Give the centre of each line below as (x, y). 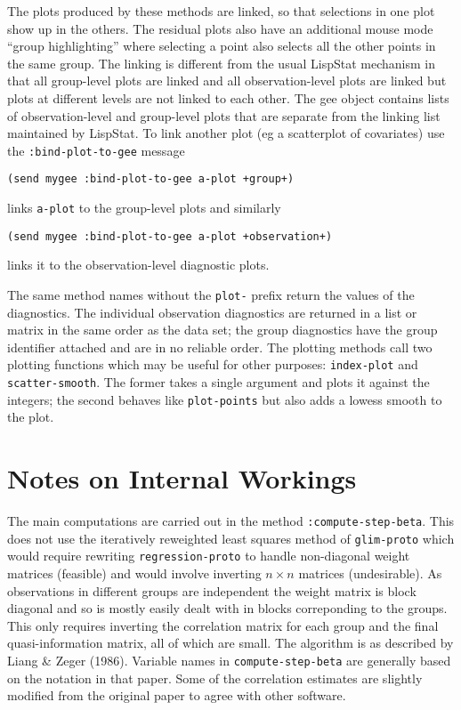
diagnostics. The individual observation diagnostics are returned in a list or (212, 312)
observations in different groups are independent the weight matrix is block (212, 590)
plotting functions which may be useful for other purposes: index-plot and (213, 364)
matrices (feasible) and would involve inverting (134, 573)
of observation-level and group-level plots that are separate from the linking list (224, 115)
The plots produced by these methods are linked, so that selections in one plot (221, 11)
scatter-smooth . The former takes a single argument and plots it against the (218, 382)
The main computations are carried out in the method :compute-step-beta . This (231, 521)
